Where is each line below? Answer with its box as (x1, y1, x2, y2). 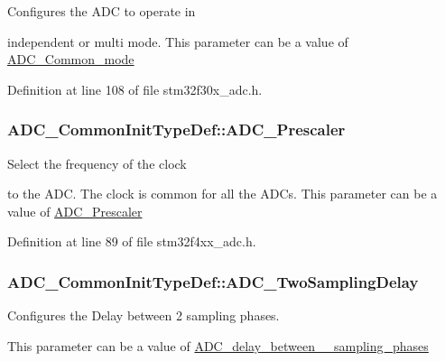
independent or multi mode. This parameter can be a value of (7, 32, 348, 51)
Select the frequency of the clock (7, 153, 187, 172)
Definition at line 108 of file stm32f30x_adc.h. (7, 79, 263, 98)
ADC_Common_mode (7, 50, 134, 69)
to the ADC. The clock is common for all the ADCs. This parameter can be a (7, 184, 438, 203)
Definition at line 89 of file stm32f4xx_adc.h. (7, 232, 256, 251)
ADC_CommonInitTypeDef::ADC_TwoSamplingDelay (7, 270, 419, 292)
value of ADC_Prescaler (7, 201, 143, 220)
